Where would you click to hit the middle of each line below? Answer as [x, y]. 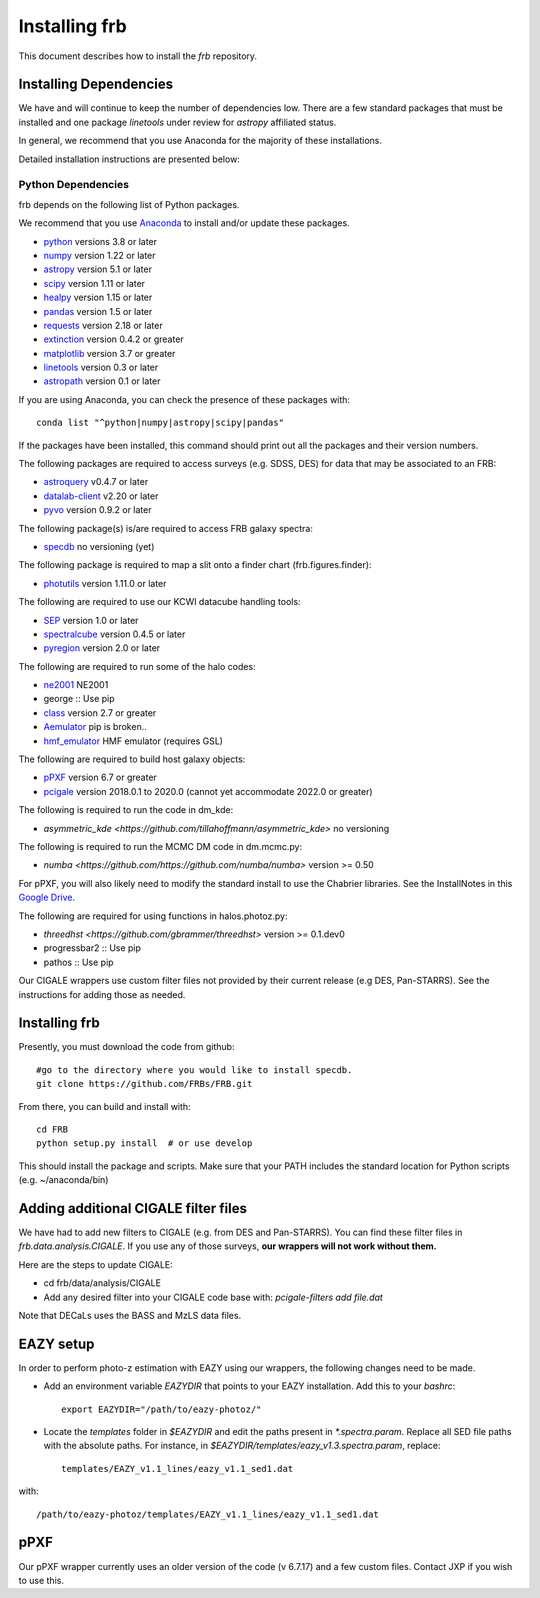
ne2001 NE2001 [76, 685]
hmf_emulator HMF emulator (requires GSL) [133, 741]
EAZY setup [56, 1343]
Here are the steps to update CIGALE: [96, 1264]
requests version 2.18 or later [103, 325]
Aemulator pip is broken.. [95, 727]
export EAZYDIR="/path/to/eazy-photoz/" [161, 1409]
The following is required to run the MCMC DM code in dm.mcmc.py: [160, 846]
